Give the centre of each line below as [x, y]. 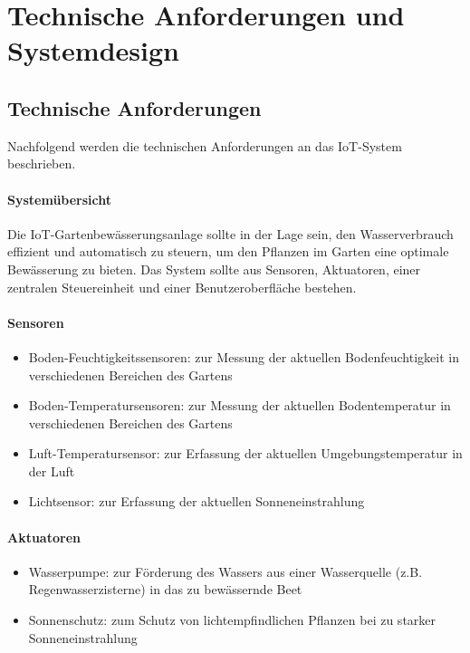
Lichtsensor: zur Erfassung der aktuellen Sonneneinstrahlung [197, 501]
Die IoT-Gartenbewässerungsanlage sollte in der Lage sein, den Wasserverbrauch [230, 233]
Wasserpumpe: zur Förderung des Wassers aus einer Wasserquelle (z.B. [225, 571]
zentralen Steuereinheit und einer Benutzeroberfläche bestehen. [182, 287]
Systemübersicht [60, 199]
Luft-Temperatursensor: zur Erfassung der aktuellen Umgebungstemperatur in [245, 453]
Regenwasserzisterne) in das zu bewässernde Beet [165, 589]
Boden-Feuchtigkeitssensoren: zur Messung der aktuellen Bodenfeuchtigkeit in [244, 356]
